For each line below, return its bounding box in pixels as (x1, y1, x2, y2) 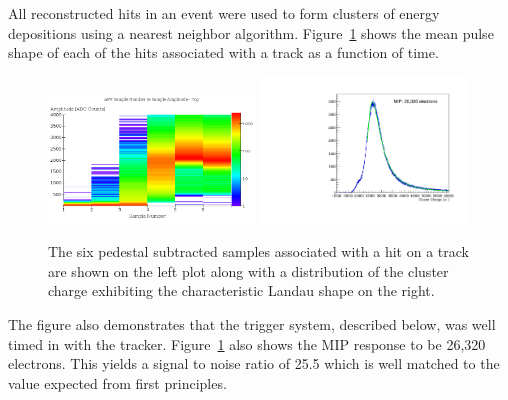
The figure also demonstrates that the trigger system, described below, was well (8, 313, 496, 334)
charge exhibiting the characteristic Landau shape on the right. (48, 280, 435, 301)
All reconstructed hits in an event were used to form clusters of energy (8, 3, 440, 23)
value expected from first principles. (8, 372, 227, 393)
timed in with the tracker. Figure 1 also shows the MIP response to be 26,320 (8, 333, 486, 354)
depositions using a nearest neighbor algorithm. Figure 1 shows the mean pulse (8, 22, 494, 43)
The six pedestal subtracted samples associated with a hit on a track (48, 241, 469, 262)
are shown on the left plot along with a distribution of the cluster (48, 260, 449, 281)
